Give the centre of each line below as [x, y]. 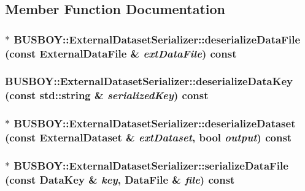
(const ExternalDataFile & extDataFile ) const [121, 53]
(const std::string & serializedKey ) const [107, 95]
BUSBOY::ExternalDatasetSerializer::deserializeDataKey [149, 81]
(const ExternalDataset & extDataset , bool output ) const [149, 137]
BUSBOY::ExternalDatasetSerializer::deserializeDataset [155, 123]
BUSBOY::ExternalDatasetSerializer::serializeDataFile [151, 165]
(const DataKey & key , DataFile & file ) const [120, 179]
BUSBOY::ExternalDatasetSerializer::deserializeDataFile [157, 39]
